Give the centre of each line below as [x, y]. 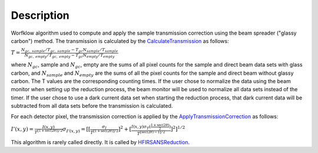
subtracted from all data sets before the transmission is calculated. [92, 106]
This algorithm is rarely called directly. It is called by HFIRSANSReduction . [100, 142]
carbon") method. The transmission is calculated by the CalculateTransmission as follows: [120, 41]
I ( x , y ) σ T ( [141, 127]
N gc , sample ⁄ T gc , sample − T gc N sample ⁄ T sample [69, 50]
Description [40, 15]
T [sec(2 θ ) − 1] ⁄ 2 [151, 133]
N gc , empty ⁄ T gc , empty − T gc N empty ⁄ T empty [69, 56]
